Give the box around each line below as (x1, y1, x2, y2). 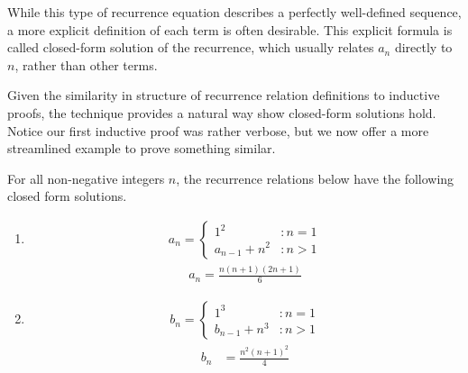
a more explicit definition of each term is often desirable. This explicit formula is (7, 20, 453, 39)
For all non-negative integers (7, 168, 165, 187)
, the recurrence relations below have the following (176, 168, 454, 187)
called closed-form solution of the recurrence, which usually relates (7, 38, 374, 57)
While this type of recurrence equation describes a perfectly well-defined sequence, (7, 3, 462, 21)
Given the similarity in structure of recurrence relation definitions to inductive (7, 86, 440, 105)
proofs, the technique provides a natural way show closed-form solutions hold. (7, 103, 436, 122)
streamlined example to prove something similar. (7, 139, 276, 158)
